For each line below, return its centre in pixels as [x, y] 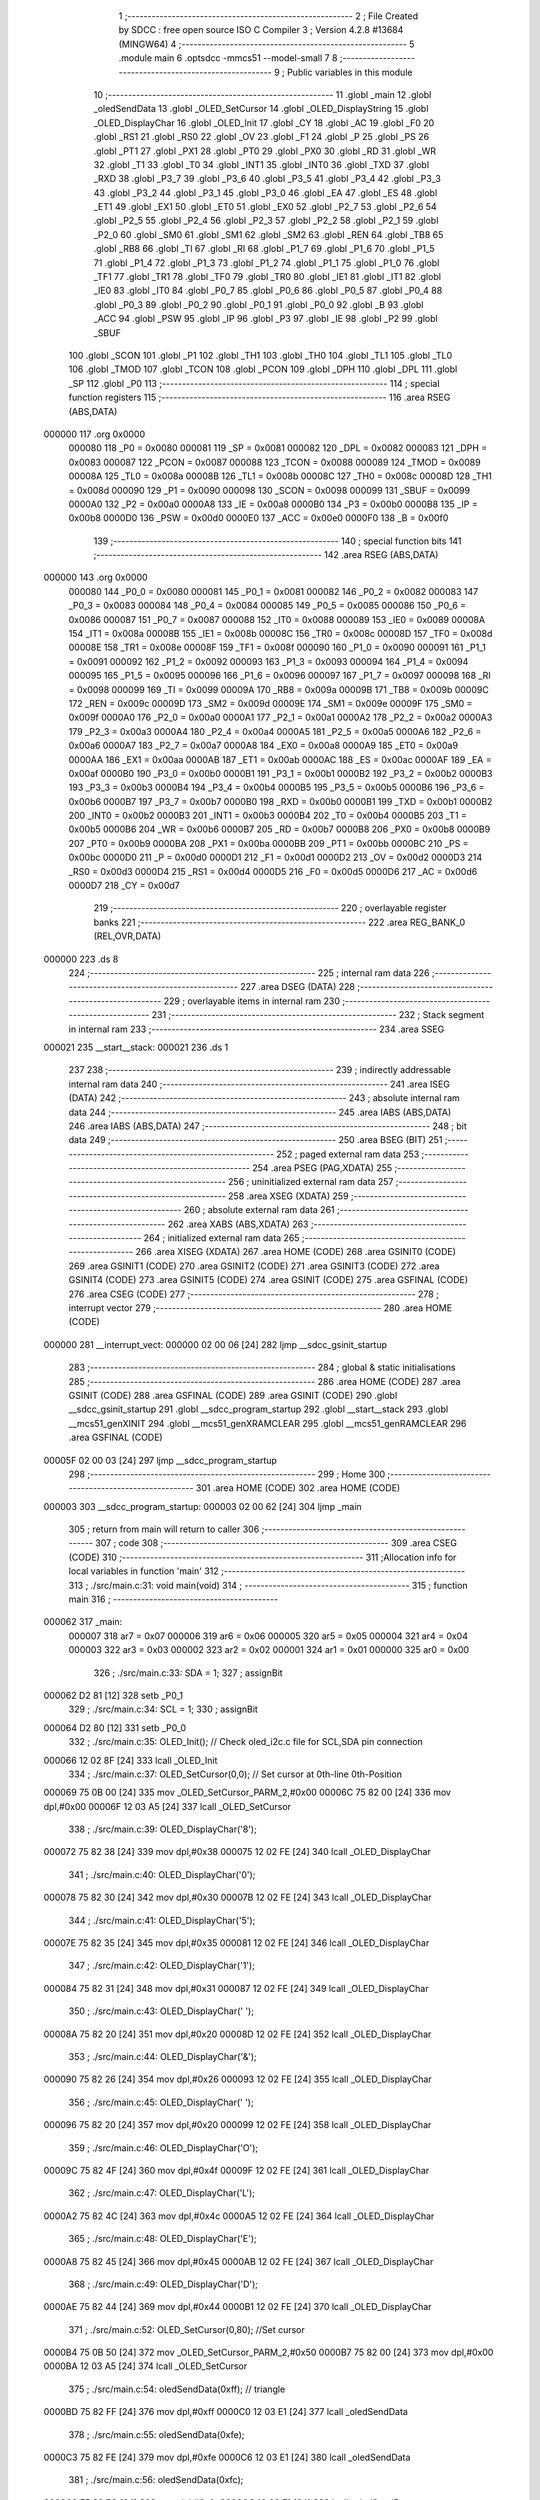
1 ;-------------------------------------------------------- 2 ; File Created [268, 16]
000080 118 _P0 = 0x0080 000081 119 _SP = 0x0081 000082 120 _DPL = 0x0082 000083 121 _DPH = [278, 448]
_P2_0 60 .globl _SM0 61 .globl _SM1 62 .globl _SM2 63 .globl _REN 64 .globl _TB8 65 [268, 234]
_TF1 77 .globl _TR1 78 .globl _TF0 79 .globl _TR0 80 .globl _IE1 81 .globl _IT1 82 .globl [267, 277]
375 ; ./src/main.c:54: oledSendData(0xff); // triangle [177, 2389]
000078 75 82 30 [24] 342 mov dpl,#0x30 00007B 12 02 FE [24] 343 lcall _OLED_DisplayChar [237, 1897]
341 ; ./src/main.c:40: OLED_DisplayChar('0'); [162, 1874]
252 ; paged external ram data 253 [348, 1154]
